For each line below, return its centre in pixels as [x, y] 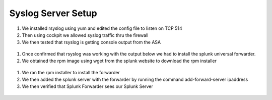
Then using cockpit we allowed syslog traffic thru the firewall [85, 35]
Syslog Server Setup [53, 13]
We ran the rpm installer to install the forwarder [71, 72]
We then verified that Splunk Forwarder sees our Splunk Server [88, 86]
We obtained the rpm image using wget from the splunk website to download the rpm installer [119, 61]
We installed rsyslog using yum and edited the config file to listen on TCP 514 [102, 28]
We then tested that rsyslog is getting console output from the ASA [91, 42]
